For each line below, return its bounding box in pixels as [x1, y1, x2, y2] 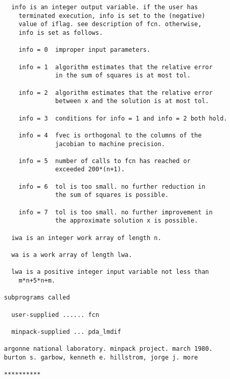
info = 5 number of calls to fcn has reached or [18, 157, 191, 165]
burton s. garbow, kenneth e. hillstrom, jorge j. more [4, 353, 198, 361]
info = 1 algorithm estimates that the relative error [18, 63, 213, 71]
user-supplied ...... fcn [11, 311, 99, 318]
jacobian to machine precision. [55, 140, 165, 148]
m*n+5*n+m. [18, 277, 56, 284]
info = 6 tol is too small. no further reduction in [18, 183, 205, 190]
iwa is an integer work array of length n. [11, 234, 162, 242]
